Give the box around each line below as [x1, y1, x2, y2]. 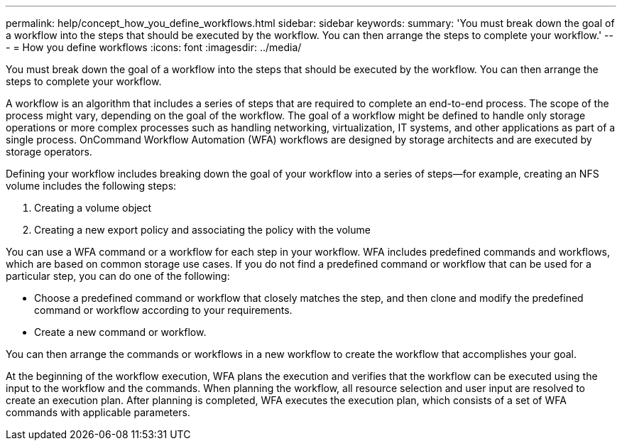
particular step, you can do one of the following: [6, 270, 230, 282]
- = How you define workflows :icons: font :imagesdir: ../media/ [6, 41, 302, 53]
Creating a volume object [34, 202, 152, 214]
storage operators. [6, 146, 92, 158]
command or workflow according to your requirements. [34, 304, 293, 316]
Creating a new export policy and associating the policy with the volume [34, 224, 371, 236]
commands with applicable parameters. [6, 406, 190, 418]
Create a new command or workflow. [34, 326, 207, 338]
